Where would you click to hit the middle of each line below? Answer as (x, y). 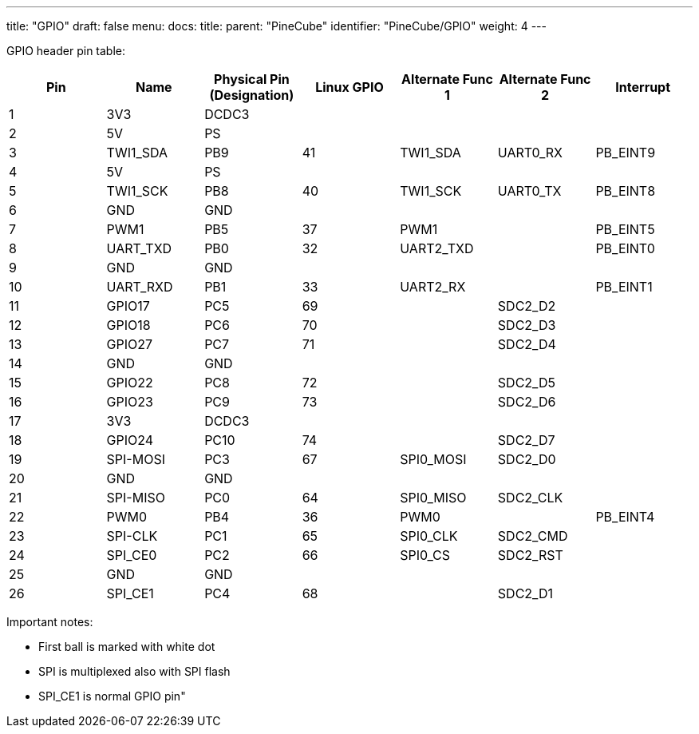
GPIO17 (128, 306)
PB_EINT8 (626, 191)
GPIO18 (128, 325)
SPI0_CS (425, 555)
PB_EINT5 (625, 229)
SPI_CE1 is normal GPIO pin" (112, 696)
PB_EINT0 (625, 248)
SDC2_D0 (527, 459)
